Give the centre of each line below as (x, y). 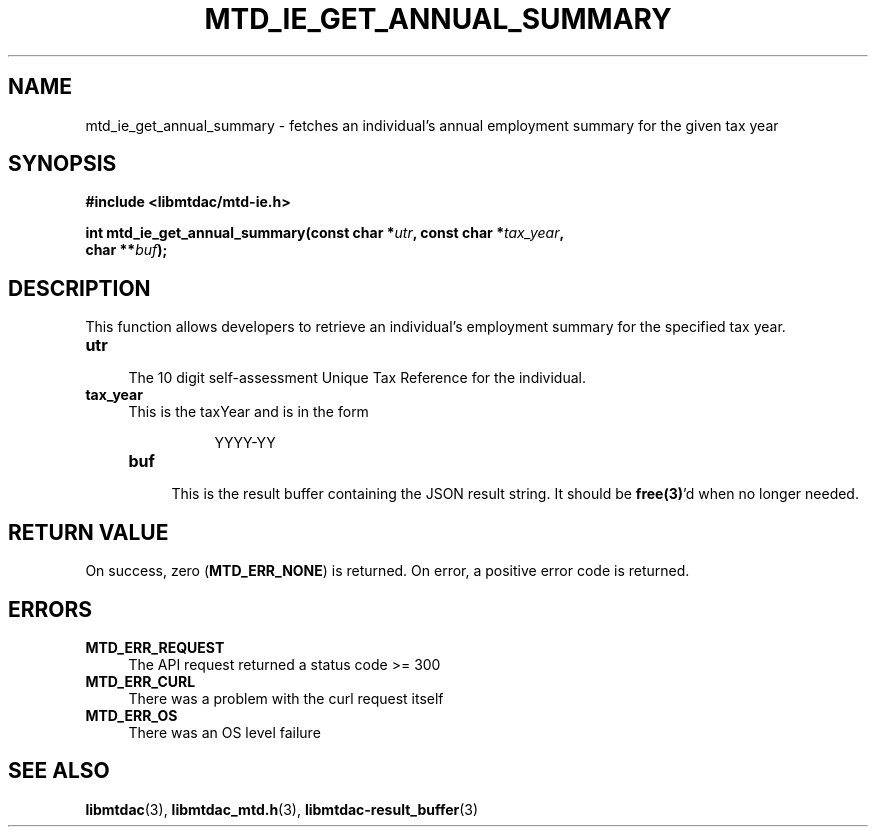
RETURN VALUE (88, 532)
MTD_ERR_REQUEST (155, 647)
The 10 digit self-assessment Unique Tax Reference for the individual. (357, 378)
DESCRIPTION (79, 288)
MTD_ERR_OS (131, 715)
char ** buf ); (126, 250)
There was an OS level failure (224, 732)
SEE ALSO (59, 771)
